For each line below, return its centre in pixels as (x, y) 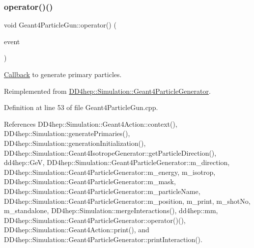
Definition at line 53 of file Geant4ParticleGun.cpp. (81, 107)
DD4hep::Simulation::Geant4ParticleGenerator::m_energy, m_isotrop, (110, 172)
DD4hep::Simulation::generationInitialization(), (75, 143)
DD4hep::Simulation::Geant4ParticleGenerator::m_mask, (90, 181)
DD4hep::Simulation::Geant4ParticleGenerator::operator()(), (95, 220)
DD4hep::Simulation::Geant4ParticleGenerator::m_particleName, (102, 191)
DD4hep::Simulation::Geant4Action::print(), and (77, 230)
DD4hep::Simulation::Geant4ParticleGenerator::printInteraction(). (103, 239)
